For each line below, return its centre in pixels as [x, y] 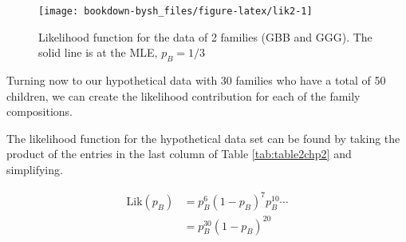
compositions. [39, 111]
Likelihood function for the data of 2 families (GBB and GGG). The [205, 36]
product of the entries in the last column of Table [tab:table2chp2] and [179, 154]
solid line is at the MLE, [98, 52]
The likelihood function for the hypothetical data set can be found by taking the [203, 138]
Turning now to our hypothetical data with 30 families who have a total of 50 [196, 80]
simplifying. [35, 170]
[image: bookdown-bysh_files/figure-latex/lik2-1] [175, 11]
